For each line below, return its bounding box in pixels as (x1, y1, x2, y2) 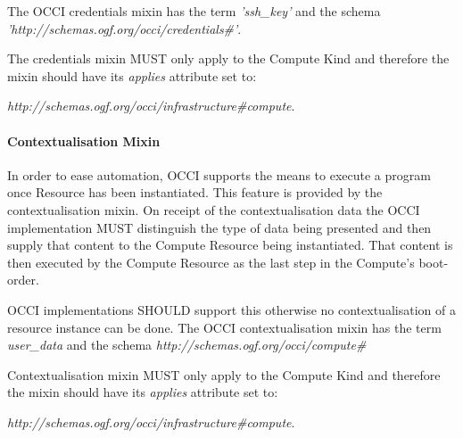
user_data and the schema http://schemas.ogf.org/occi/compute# (7, 335, 367, 354)
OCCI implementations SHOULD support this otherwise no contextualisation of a (7, 300, 456, 318)
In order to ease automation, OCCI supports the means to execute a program (7, 165, 431, 184)
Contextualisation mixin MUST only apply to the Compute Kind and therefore (7, 365, 441, 384)
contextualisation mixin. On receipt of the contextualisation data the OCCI (7, 200, 420, 219)
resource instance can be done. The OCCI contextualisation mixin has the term (7, 318, 442, 336)
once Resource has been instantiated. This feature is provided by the (7, 183, 383, 202)
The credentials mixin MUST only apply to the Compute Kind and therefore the (7, 49, 450, 68)
